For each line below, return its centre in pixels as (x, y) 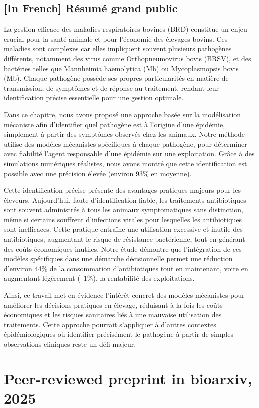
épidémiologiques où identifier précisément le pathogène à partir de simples (119, 334)
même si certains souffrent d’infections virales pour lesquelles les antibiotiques (123, 219)
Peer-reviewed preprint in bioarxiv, (128, 378)
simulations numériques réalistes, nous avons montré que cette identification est (126, 163)
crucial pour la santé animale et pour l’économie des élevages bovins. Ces (116, 38)
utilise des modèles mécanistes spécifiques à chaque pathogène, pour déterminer (126, 143)
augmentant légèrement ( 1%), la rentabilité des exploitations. (99, 278)
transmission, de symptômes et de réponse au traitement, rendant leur (111, 87)
